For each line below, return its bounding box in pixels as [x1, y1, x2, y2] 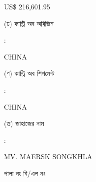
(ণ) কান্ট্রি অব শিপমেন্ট [4, 68, 55, 78]
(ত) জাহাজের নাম [4, 118, 44, 128]
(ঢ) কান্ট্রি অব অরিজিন [4, 18, 54, 28]
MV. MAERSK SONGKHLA [4, 151, 93, 162]
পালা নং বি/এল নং [4, 168, 46, 178]
